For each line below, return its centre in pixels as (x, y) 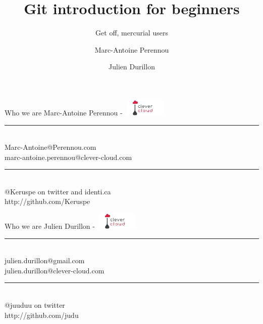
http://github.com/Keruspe (47, 201)
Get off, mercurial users (132, 33)
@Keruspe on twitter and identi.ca (58, 191)
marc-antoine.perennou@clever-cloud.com (68, 157)
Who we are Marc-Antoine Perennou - (64, 112)
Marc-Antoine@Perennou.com (50, 147)
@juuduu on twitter (35, 305)
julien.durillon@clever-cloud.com (55, 270)
